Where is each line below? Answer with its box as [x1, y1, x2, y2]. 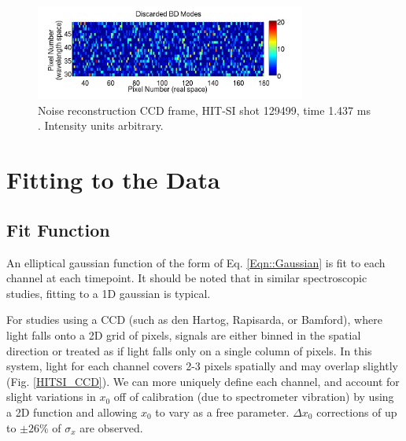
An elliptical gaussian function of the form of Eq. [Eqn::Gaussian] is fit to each [6, 254, 386, 270]
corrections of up [316, 403, 397, 420]
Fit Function [6, 217, 110, 241]
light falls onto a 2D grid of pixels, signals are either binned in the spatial [6, 326, 361, 343]
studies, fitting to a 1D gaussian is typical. [6, 285, 211, 301]
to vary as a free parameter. [155, 403, 290, 420]
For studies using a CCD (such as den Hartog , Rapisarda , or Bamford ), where [6, 311, 382, 328]
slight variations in [6, 388, 96, 405]
